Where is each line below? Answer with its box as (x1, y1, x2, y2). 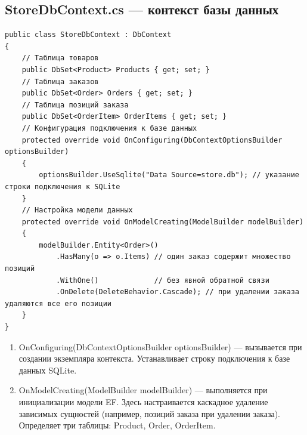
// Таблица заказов (21, 77, 99, 86)
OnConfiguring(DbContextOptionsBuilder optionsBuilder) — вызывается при (18, 340, 302, 353)
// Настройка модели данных (21, 206, 133, 215)
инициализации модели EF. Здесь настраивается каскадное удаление (18, 396, 268, 408)
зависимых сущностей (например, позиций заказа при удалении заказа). (18, 407, 281, 419)
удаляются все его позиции (5, 299, 111, 308)
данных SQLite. (18, 363, 77, 376)
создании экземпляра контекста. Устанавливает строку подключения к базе (18, 352, 290, 365)
